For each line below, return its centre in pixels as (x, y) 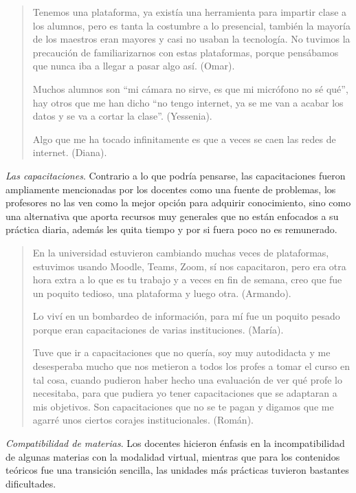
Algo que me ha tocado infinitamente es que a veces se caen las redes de (184, 139)
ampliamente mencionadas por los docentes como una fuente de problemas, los (171, 189)
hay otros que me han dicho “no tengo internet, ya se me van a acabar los (188, 102)
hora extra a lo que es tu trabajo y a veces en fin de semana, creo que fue (187, 280)
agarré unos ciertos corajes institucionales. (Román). (143, 420)
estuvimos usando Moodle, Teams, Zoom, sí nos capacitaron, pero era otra (189, 266)
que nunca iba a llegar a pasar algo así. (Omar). (134, 66)
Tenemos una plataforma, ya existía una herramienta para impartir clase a (190, 12)
